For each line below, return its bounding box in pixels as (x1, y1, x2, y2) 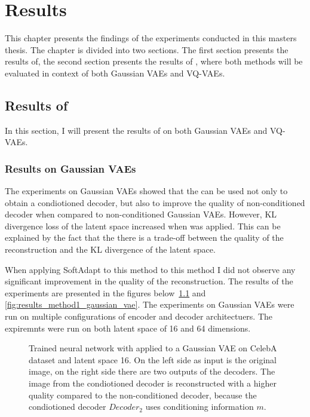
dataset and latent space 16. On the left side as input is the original (29, 353, 277, 366)
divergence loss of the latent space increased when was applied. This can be (5, 219, 281, 232)
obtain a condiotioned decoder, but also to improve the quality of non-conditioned (5, 196, 305, 208)
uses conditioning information (145, 400, 254, 413)
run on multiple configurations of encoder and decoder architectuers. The (5, 310, 273, 323)
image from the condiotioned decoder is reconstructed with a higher (29, 377, 277, 390)
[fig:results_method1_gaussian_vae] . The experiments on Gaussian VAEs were (5, 298, 294, 311)
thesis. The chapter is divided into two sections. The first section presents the (5, 43, 288, 56)
